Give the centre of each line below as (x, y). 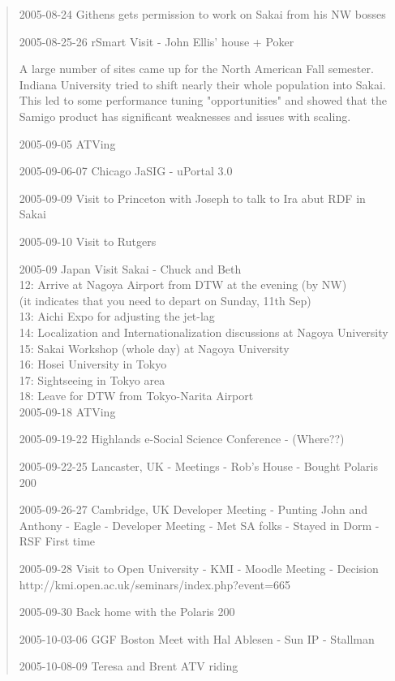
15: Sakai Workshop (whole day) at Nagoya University (154, 348)
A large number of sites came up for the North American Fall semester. (196, 69)
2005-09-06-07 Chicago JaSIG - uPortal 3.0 (126, 171)
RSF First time (57, 541)
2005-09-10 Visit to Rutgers (88, 241)
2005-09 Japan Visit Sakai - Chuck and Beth (130, 268)
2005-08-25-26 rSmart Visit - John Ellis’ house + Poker (157, 41)
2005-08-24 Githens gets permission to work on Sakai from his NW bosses (202, 14)
